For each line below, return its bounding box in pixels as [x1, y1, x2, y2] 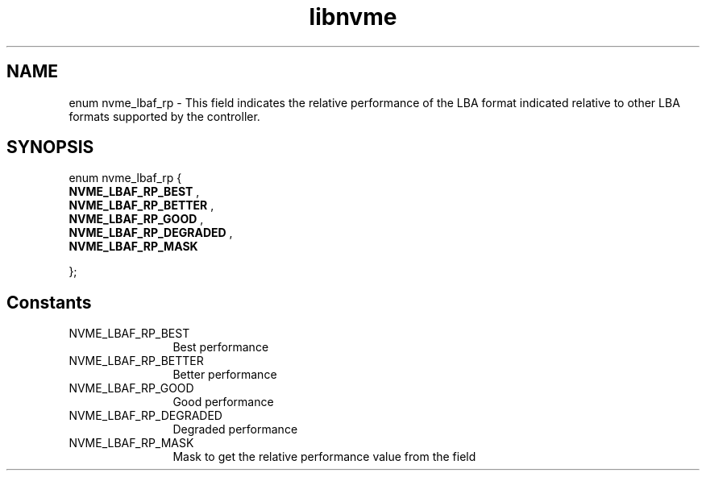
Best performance [172, 340, 269, 355]
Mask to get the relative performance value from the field [172, 450, 476, 464]
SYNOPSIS [6, 137, 94, 158]
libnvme [309, 3, 397, 31]
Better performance [172, 367, 277, 382]
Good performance [172, 395, 274, 409]
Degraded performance [172, 422, 298, 437]
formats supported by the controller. [69, 109, 260, 123]
